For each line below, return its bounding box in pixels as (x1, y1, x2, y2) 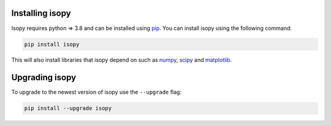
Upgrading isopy (11, 72, 77, 83)
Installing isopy (11, 8, 71, 18)
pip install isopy (24, 40, 80, 48)
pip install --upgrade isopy (24, 105, 112, 112)
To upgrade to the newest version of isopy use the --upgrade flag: (11, 89, 182, 96)
